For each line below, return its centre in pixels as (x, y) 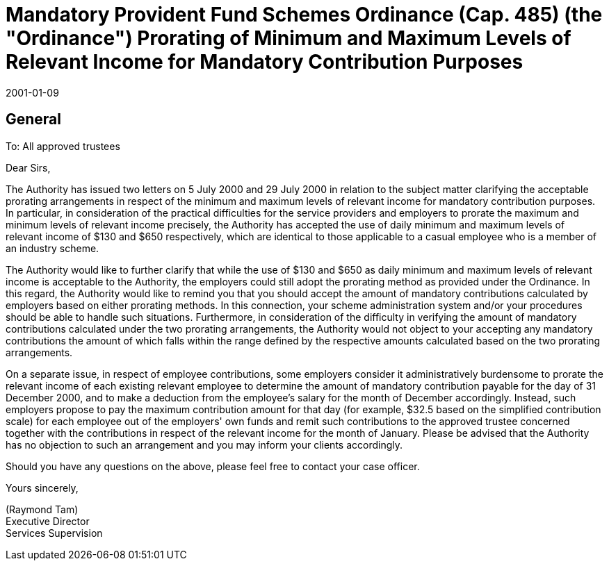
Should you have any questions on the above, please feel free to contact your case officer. (213, 466)
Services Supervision (54, 533)
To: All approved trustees (63, 146)
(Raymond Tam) (42, 509)
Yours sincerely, (42, 488)
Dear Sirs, (28, 167)
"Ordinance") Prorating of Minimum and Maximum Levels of (289, 38)
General (34, 119)
